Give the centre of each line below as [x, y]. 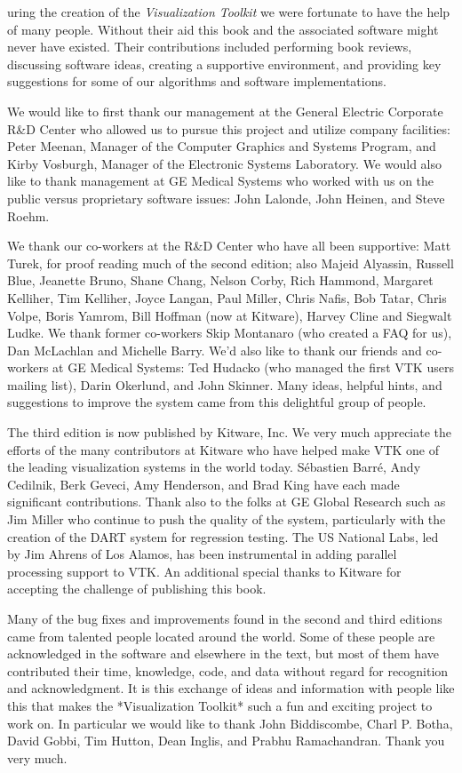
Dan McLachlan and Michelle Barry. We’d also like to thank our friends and [215, 350]
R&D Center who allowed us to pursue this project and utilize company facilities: [229, 128]
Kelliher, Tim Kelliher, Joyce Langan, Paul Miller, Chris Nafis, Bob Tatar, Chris [227, 297]
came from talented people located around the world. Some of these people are [221, 636]
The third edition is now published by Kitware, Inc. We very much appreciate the [230, 432]
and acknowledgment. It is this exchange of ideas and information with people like [231, 688]
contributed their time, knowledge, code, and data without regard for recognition [228, 670]
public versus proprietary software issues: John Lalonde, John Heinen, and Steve [226, 198]
